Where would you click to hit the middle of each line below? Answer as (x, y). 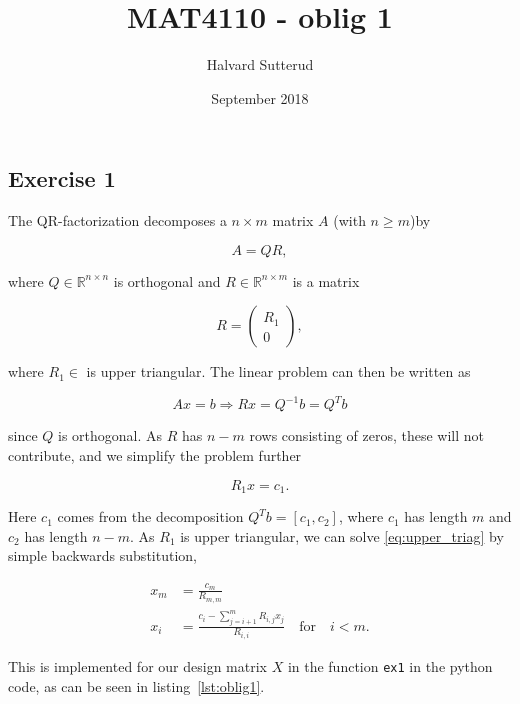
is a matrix (326, 280)
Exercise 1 (62, 178)
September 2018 (260, 97)
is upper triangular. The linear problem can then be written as (278, 371)
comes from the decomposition (150, 516)
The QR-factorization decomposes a (117, 220)
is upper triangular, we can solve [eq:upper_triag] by (342, 535)
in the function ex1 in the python (390, 666)
